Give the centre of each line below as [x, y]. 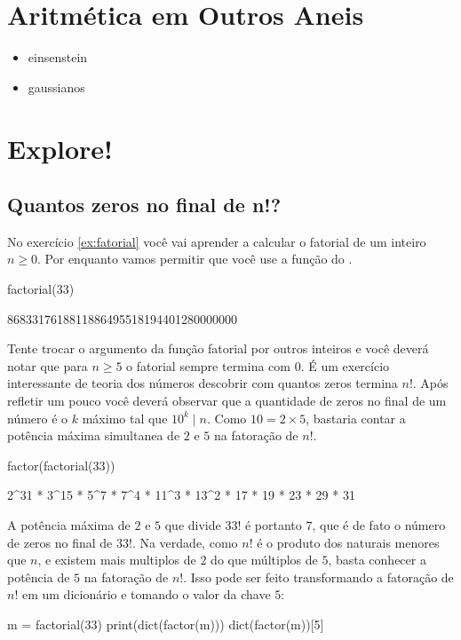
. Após [430, 383]
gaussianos [56, 87]
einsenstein [58, 57]
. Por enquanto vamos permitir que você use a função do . [195, 259]
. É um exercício [345, 365]
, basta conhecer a [377, 560]
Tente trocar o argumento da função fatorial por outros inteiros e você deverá [218, 348]
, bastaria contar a [356, 418]
